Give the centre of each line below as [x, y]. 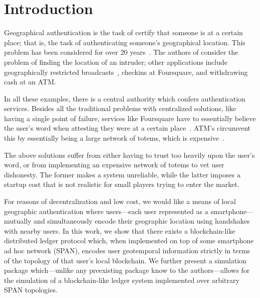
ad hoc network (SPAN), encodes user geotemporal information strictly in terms [127, 250]
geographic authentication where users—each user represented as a [106, 211]
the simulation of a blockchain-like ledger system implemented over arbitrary [122, 280]
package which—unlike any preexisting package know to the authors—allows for [127, 270]
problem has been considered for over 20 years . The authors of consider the [121, 52]
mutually [18, 221]
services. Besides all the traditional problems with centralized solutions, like [120, 108]
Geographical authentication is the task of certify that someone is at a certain [123, 32]
